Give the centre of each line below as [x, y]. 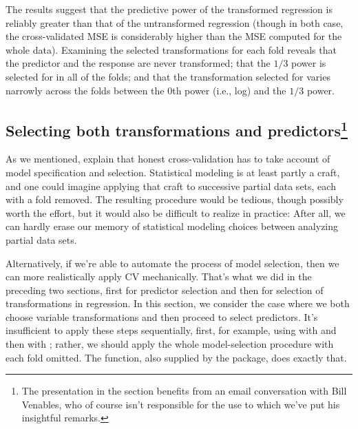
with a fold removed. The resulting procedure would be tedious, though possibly [175, 199]
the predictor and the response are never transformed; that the [138, 63]
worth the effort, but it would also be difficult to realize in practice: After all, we [176, 212]
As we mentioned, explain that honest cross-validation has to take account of [168, 159]
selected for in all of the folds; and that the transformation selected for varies [168, 76]
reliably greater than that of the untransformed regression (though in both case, [175, 22]
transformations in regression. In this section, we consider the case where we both [178, 303]
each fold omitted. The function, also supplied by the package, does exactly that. [176, 357]
